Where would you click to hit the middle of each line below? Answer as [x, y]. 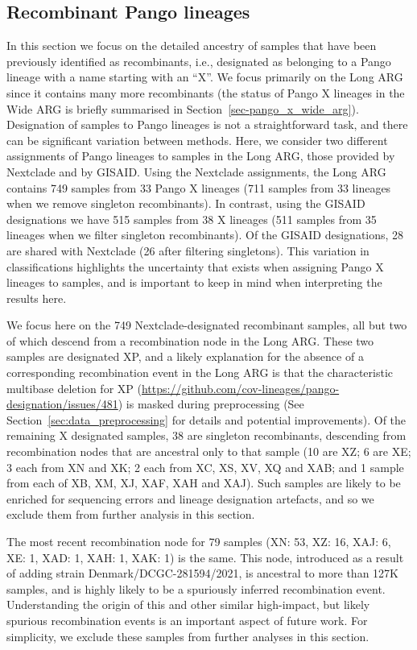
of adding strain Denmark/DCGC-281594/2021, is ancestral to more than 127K [202, 573]
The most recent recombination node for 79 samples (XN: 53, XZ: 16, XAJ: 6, [199, 542]
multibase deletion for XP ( [74, 388]
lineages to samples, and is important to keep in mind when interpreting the [194, 282]
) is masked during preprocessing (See [211, 404]
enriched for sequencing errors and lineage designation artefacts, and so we [190, 498]
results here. [37, 298]
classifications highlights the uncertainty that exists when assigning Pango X [195, 266]
